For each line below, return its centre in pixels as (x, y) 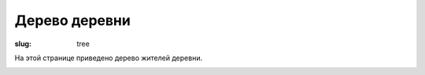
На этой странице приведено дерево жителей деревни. (109, 58)
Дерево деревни (73, 20)
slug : (23, 44)
